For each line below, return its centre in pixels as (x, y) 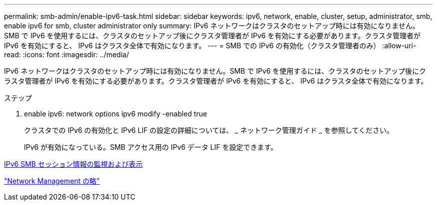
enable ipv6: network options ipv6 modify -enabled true (115, 114)
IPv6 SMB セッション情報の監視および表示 (73, 164)
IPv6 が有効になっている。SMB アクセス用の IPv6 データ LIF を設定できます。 (151, 147)
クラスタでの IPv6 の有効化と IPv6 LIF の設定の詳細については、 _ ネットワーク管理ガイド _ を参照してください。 (209, 130)
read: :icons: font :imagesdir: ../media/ (67, 54)
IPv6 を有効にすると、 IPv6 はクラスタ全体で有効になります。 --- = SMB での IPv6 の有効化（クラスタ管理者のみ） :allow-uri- (210, 46)
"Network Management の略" (52, 181)
